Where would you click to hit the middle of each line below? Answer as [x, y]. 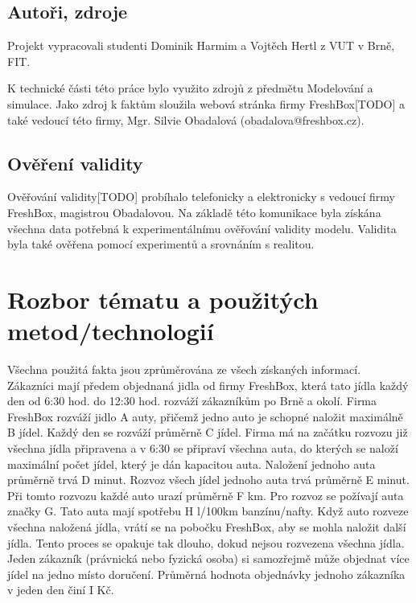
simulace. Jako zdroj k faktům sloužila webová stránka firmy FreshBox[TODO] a [206, 103]
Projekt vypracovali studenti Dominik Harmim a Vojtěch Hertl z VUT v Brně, [201, 45]
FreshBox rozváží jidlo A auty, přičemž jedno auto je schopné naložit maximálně [205, 416]
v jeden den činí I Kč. [61, 590]
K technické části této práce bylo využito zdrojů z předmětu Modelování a [190, 88]
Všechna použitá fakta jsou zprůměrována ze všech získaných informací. [184, 369]
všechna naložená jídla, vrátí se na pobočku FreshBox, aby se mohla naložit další [207, 527]
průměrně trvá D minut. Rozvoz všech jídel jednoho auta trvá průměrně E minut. [208, 480]
